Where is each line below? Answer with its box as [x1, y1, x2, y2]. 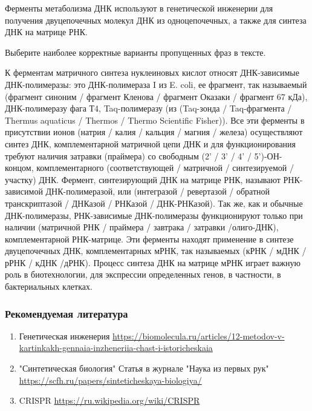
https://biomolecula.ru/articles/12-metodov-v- [112, 329, 285, 342]
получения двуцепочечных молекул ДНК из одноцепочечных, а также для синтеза [5, 13, 307, 26]
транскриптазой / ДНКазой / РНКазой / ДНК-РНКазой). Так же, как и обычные [5, 196, 303, 209]
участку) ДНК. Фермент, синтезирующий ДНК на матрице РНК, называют [5, 173, 281, 185]
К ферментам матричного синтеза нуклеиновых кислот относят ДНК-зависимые [5, 66, 299, 79]
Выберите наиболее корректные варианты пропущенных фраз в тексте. [5, 45, 266, 58]
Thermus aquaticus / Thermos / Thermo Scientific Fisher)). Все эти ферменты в [5, 113, 305, 126]
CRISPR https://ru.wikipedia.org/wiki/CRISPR [19, 394, 200, 407]
